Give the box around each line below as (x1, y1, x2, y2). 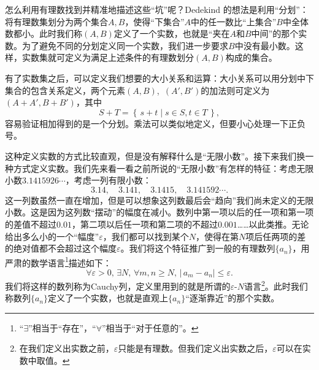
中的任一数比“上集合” (191, 15, 277, 28)
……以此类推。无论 (237, 217, 309, 230)
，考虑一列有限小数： (65, 174, 152, 187)
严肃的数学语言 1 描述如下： (5, 254, 112, 269)
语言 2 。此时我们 (244, 277, 308, 292)
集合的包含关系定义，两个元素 (5, 83, 125, 96)
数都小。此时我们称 (5, 27, 82, 40)
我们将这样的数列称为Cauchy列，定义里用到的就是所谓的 (5, 279, 231, 292)
